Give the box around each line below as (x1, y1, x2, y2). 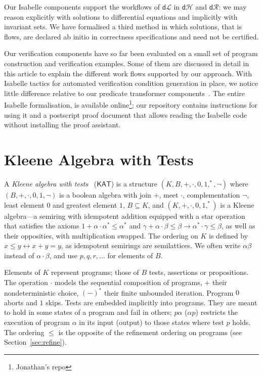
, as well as (221, 220, 255, 231)
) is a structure (111, 178, 157, 189)
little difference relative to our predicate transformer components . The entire (4, 87, 245, 98)
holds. (232, 316, 251, 327)
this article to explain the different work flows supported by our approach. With (4, 68, 252, 78)
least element (4, 199, 45, 210)
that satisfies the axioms (4, 220, 79, 231)
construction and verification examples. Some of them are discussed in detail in (4, 58, 249, 68)
